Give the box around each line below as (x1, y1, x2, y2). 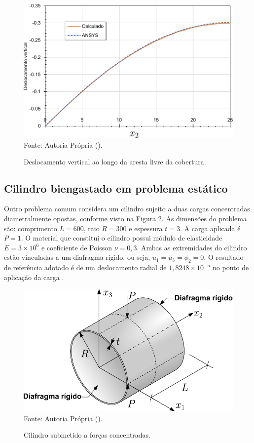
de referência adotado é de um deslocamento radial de (4, 262, 167, 273)
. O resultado (204, 252, 244, 262)
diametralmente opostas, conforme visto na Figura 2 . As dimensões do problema (4, 213, 247, 223)
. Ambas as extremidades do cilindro (137, 242, 247, 252)
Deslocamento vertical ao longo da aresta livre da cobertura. (24, 156, 206, 166)
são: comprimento (4, 223, 57, 233)
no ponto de (213, 262, 249, 273)
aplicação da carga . (4, 272, 64, 282)
